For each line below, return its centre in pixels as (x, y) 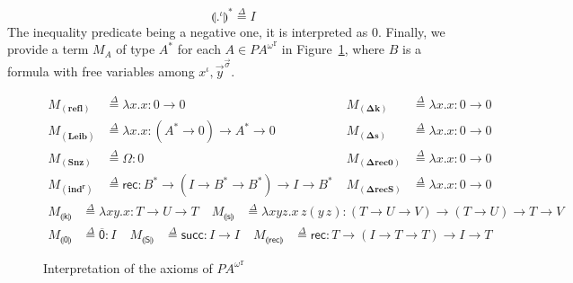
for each (199, 49)
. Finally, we (411, 31)
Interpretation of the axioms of (128, 267)
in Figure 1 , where (333, 49)
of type (136, 49)
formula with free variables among (101, 71)
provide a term (48, 49)
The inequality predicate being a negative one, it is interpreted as (188, 31)
